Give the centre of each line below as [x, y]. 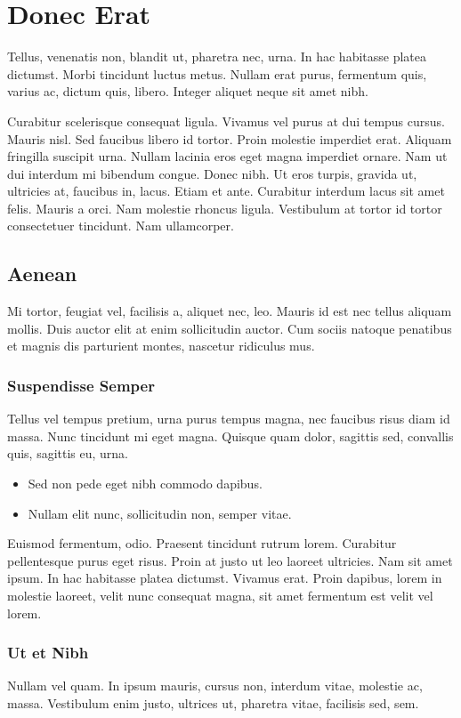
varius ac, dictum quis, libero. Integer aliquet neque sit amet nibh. [188, 91]
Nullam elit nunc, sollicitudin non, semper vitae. [160, 513]
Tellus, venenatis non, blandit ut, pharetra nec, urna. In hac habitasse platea [217, 56]
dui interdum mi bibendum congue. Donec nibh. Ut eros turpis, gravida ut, [212, 173]
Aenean [42, 274]
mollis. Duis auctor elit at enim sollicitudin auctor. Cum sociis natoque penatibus [230, 328]
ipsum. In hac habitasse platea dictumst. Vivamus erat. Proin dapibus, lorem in [225, 578]
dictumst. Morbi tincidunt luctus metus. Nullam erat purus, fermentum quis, [217, 73]
